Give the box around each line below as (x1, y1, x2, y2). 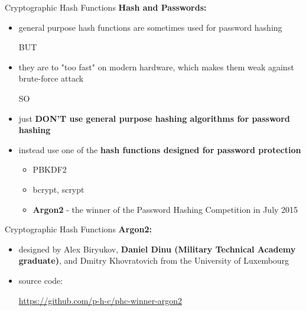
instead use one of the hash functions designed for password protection (18, 143, 301, 155)
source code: (18, 274, 63, 286)
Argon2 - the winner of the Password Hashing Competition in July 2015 (32, 203, 298, 215)
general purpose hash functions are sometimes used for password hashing (18, 21, 282, 33)
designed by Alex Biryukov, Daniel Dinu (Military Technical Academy (18, 242, 296, 255)
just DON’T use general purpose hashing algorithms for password (18, 112, 290, 124)
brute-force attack (18, 72, 84, 85)
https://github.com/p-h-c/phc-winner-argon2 (18, 294, 183, 306)
